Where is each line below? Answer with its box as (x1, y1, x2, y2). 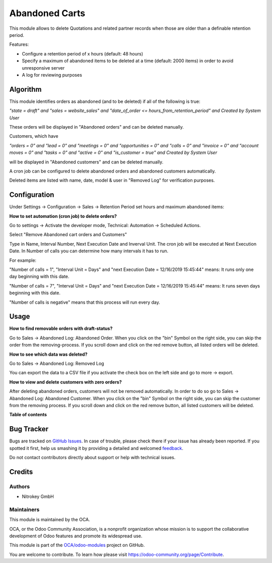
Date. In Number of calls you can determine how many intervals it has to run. (9, 248, 169, 254)
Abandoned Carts (9, 8, 86, 19)
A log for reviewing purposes (22, 72, 83, 78)
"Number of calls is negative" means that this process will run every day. (9, 299, 161, 305)
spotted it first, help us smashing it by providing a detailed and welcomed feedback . (9, 445, 184, 451)
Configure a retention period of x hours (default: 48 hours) (22, 50, 144, 57)
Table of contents (9, 412, 47, 418)
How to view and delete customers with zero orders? (9, 379, 122, 385)
